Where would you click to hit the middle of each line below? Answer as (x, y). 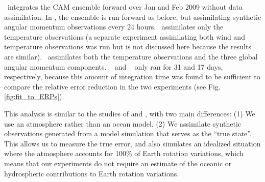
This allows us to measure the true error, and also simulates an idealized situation (132, 143)
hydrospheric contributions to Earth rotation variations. (92, 173)
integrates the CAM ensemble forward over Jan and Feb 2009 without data (125, 7)
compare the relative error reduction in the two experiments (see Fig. (112, 86)
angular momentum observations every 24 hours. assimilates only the (114, 27)
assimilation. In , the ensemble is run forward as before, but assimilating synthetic (133, 17)
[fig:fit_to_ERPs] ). (34, 96)
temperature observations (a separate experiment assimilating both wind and (125, 36)
